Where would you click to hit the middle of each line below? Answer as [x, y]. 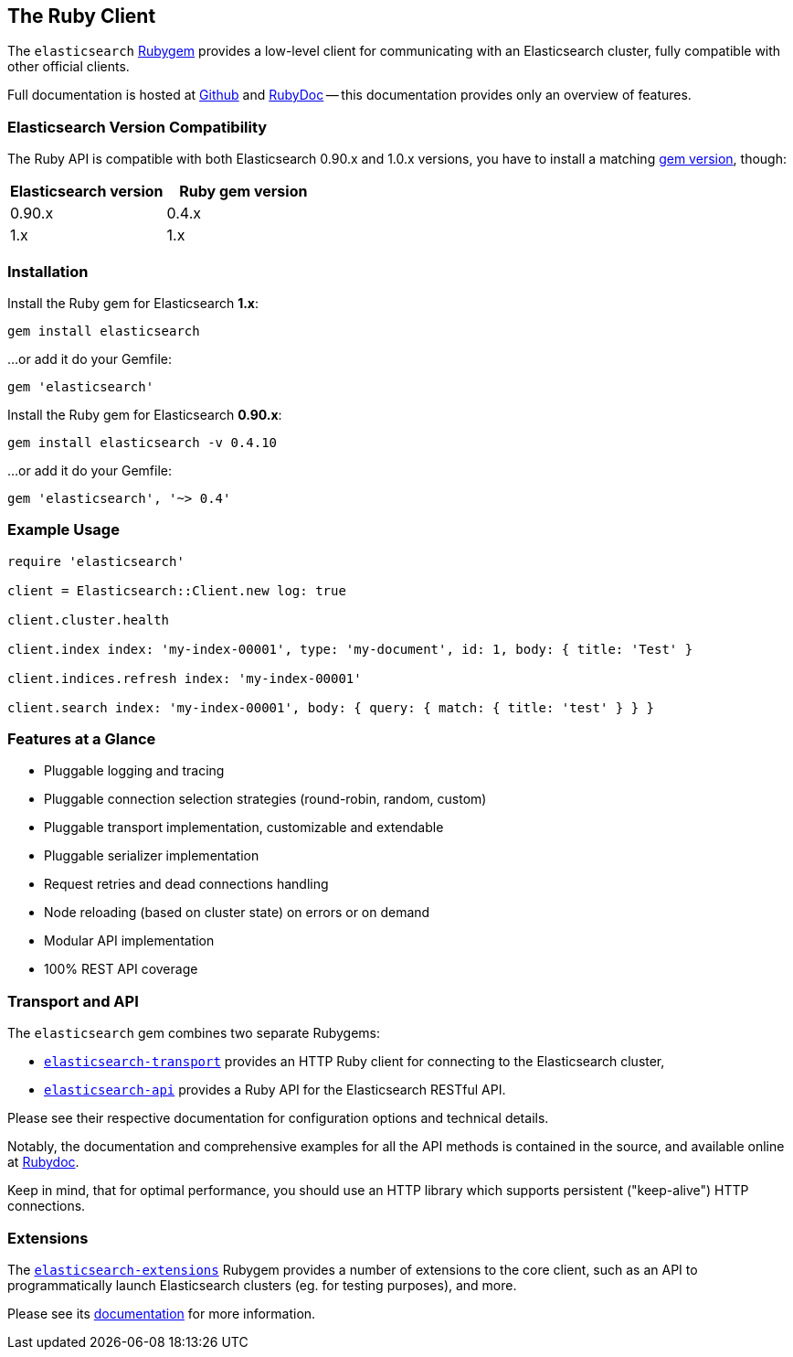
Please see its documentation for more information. [162, 1313]
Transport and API [73, 1001]
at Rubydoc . [43, 1162]
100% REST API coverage [121, 969]
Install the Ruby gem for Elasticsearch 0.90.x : [145, 414]
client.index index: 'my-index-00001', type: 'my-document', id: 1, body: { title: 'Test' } [350, 649]
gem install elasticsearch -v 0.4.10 [143, 442]
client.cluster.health [89, 620]
